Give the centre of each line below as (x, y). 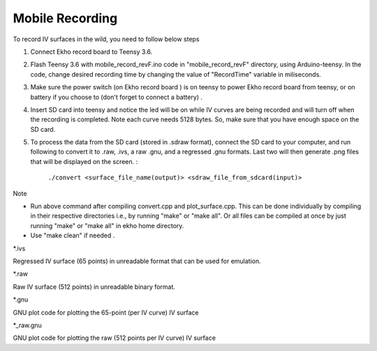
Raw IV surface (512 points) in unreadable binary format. (94, 287)
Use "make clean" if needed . (73, 236)
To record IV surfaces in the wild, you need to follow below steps (106, 39)
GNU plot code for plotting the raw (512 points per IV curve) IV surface (114, 338)
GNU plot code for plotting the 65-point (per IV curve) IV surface (106, 312)
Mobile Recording (65, 18)
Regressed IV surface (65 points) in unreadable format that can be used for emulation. (137, 261)
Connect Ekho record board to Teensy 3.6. (91, 52)
